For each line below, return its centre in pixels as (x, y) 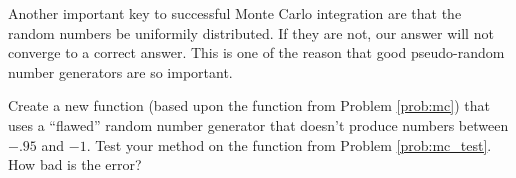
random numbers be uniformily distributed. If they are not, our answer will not (251, 32)
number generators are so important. (120, 71)
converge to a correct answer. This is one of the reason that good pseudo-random (256, 52)
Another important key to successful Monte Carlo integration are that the (235, 13)
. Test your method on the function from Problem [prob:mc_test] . (289, 144)
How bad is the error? (75, 164)
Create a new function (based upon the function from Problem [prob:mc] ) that (249, 105)
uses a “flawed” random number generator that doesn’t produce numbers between (258, 124)
